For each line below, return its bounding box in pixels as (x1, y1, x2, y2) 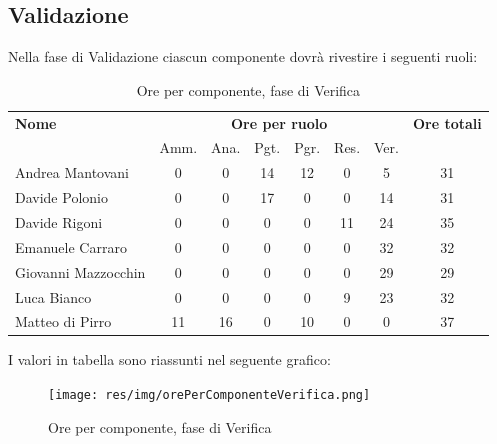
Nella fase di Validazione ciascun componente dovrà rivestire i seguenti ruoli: (8, 46, 478, 67)
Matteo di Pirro (15, 311, 112, 332)
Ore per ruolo (230, 112, 328, 133)
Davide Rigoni (15, 212, 103, 233)
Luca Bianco (15, 286, 92, 307)
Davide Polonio (15, 187, 108, 208)
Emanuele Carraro (15, 236, 127, 257)
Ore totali (412, 112, 482, 133)
